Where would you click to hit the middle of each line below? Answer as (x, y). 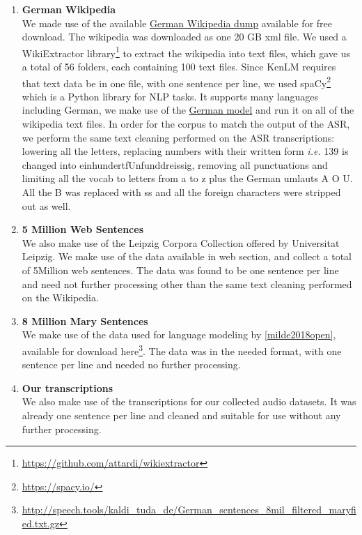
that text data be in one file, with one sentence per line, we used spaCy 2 (176, 82)
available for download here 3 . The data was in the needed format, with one (182, 349)
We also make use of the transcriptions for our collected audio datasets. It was (189, 401)
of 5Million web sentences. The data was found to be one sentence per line (180, 270)
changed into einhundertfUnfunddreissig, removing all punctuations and (175, 164)
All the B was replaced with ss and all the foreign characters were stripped (181, 192)
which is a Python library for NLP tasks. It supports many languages (170, 96)
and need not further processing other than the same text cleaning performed (187, 284)
